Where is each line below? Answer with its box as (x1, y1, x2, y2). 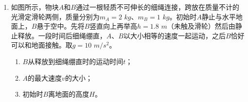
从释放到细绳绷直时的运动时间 (28, 56, 124, 66)
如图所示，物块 (11, 2, 59, 12)
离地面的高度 (48, 89, 89, 99)
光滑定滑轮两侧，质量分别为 (11, 11, 100, 21)
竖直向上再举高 (89, 21, 138, 31)
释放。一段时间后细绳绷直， (18, 30, 106, 40)
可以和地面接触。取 (11, 40, 72, 50)
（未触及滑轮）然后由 (167, 21, 235, 31)
